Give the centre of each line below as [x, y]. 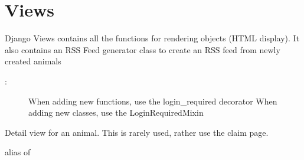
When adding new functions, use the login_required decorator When [153, 101]
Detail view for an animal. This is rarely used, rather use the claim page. [137, 132]
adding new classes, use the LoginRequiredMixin [116, 112]
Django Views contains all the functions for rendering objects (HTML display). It [152, 38]
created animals [33, 61]
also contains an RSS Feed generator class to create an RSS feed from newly [143, 49]
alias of [18, 152]
